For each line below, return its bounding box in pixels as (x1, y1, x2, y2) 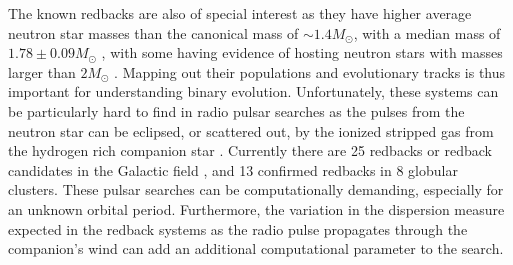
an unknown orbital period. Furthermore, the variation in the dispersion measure (8, 198, 505, 219)
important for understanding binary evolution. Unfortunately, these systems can (8, 81, 499, 102)
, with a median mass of (353, 22, 501, 43)
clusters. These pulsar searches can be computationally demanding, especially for (8, 179, 504, 200)
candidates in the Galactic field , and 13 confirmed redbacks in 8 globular (8, 159, 458, 180)
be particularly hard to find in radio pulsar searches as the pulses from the (8, 100, 465, 121)
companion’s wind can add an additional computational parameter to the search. (8, 238, 504, 259)
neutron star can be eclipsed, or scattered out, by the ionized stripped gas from (8, 120, 494, 141)
